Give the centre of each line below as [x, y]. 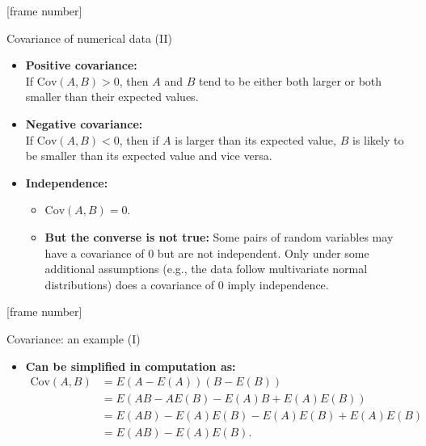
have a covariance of [95, 252]
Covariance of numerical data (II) [90, 38]
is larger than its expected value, [255, 139]
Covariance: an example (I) [74, 338]
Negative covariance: [84, 123]
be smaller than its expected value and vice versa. [149, 156]
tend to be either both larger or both [290, 80]
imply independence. [278, 284]
